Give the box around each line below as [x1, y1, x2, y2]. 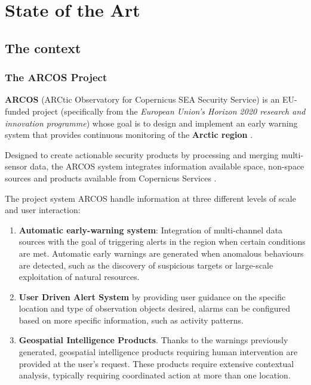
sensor [5, 160, 27, 173]
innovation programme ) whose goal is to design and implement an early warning [5, 116, 298, 129]
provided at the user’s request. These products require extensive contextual [19, 357, 294, 369]
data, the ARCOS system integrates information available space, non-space [30, 160, 304, 173]
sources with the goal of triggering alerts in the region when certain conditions [19, 235, 306, 248]
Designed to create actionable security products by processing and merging [5, 148, 279, 161]
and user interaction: [5, 204, 81, 216]
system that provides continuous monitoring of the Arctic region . [5, 128, 253, 141]
